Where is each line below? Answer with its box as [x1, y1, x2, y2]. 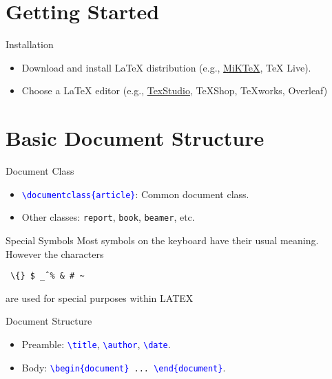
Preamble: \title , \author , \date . [21, 336, 171, 351]
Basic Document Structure [6, 124, 264, 152]
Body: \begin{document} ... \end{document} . [21, 360, 226, 374]
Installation [6, 37, 54, 52]
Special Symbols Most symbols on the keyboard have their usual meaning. [6, 232, 319, 247]
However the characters [6, 246, 104, 261]
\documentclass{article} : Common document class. [21, 186, 249, 201]
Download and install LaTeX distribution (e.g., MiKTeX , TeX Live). [21, 60, 311, 74]
